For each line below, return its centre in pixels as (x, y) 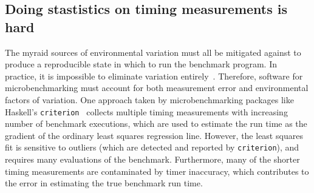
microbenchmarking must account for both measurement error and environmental (157, 88)
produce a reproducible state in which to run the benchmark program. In (141, 64)
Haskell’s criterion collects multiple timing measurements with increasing (146, 111)
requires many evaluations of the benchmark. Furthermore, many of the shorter (152, 159)
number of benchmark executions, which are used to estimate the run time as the (156, 124)
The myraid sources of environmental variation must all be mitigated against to (153, 52)
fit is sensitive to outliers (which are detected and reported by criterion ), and (152, 147)
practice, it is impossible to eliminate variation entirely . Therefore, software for (154, 76)
